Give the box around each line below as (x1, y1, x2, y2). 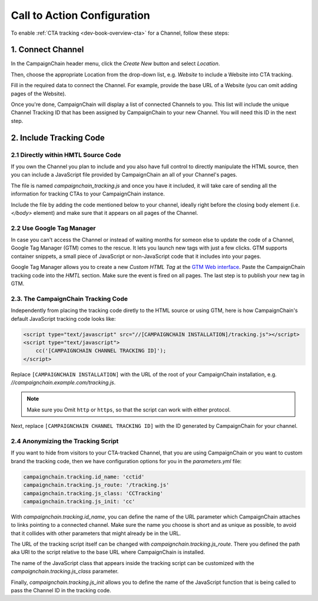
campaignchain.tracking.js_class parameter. (11, 568, 119, 575)
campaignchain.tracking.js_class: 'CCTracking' (23, 490, 163, 497)
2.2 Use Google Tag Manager (11, 224, 97, 232)
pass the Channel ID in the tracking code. (11, 587, 111, 594)
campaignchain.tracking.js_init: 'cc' (23, 498, 135, 504)
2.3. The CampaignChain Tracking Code (11, 294, 128, 303)
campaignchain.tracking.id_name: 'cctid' (23, 473, 145, 480)
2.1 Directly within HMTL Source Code (11, 151, 121, 159)
